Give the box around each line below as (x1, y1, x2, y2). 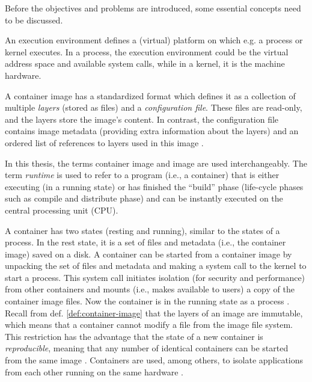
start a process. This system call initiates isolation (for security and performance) (5, 271, 305, 283)
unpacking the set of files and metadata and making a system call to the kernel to (5, 259, 307, 272)
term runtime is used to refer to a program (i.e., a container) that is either (5, 168, 280, 181)
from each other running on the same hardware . (5, 365, 184, 378)
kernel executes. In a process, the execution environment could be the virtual (5, 45, 289, 58)
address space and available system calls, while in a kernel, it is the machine (5, 57, 285, 70)
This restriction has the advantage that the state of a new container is (5, 330, 263, 342)
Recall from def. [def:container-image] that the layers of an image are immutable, (5, 306, 303, 319)
